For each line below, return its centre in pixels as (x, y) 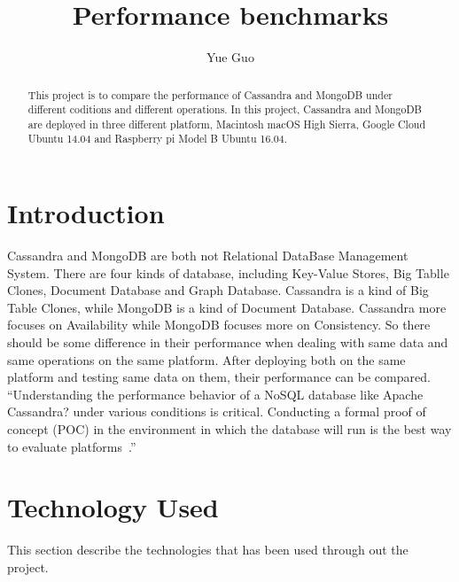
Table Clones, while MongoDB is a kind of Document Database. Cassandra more (227, 307)
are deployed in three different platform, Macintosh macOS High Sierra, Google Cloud (227, 124)
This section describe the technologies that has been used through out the (208, 550)
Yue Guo (230, 57)
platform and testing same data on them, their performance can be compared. (219, 377)
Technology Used (113, 507)
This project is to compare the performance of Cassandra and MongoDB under (210, 94)
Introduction (86, 213)
